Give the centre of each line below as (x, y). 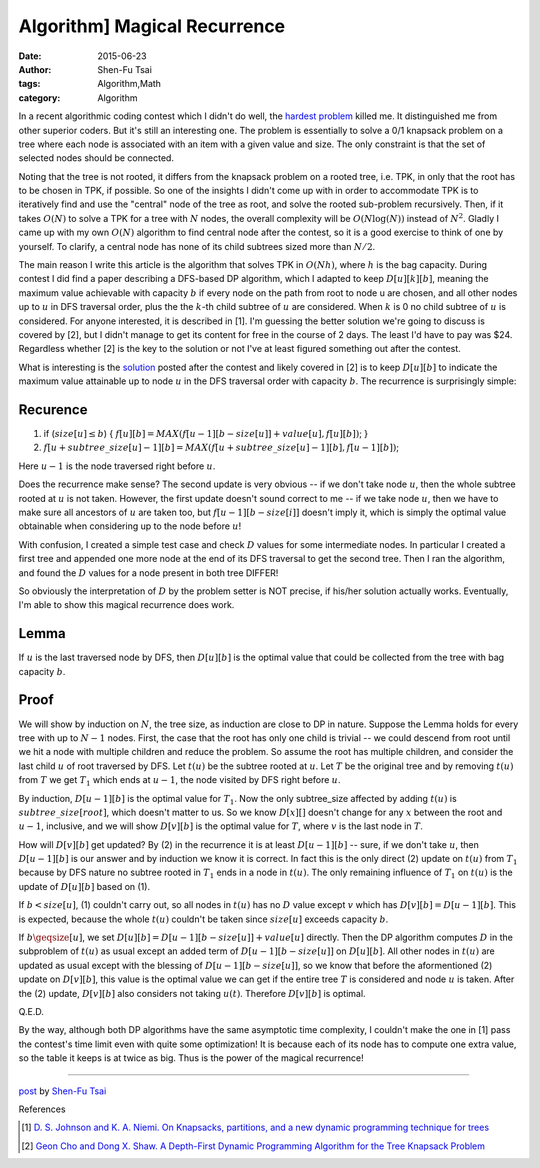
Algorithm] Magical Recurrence (152, 26)
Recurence (53, 409)
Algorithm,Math (129, 84)
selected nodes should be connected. (96, 158)
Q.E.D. (31, 1011)
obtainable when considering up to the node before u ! (130, 526)
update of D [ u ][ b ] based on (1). (84, 886)
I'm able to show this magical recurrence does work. (126, 605)
